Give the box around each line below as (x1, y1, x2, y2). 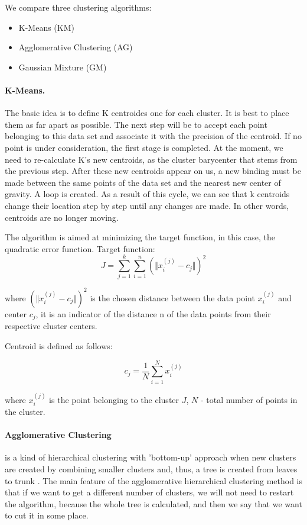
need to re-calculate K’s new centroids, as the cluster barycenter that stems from (5, 153, 298, 165)
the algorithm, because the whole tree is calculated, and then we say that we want (5, 497, 302, 510)
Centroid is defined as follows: (5, 339, 113, 352)
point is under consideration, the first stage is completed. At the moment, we (5, 141, 283, 153)
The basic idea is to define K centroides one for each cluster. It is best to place (5, 107, 289, 119)
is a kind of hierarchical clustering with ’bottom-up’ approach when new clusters (5, 451, 296, 463)
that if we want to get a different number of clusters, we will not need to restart (5, 486, 294, 498)
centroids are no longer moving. (5, 211, 119, 223)
